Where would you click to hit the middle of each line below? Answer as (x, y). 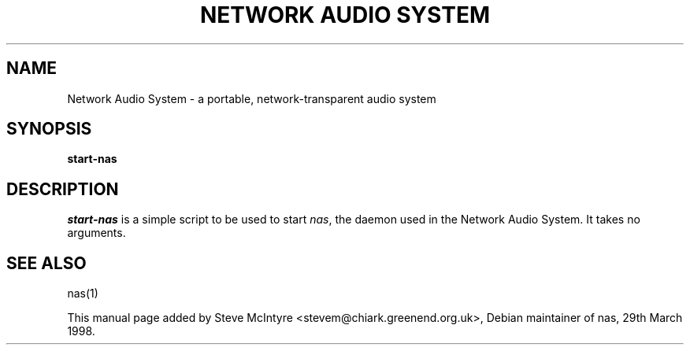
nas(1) (83, 294)
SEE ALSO (46, 263)
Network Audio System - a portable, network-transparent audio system (252, 98)
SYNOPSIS (49, 129)
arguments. (96, 233)
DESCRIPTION (63, 189)
